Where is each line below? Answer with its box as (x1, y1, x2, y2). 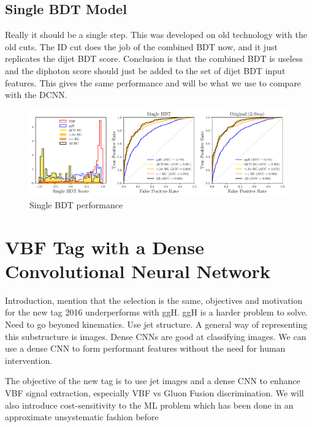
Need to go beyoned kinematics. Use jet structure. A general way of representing (5, 318, 308, 330)
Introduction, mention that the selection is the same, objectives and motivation (5, 293, 303, 306)
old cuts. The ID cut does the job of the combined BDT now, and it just (5, 40, 278, 53)
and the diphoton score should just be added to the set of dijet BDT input (5, 64, 286, 77)
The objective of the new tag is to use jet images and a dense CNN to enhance (5, 374, 300, 387)
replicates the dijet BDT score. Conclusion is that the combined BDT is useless (5, 52, 303, 65)
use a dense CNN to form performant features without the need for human (5, 342, 286, 355)
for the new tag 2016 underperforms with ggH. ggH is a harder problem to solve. (5, 306, 308, 319)
